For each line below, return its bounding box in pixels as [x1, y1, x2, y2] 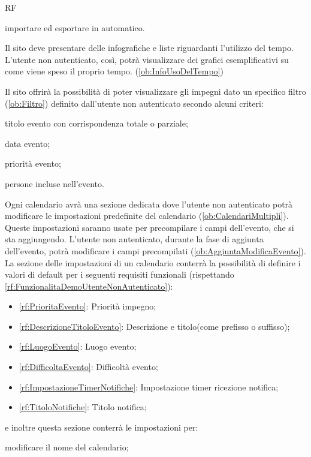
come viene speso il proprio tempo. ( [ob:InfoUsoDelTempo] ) [5, 65, 224, 77]
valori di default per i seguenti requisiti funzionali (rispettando [5, 268, 234, 281]
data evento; [5, 137, 50, 149]
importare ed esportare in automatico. [5, 21, 145, 34]
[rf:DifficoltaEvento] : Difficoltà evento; [19, 360, 158, 373]
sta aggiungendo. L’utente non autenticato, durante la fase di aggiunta [5, 233, 264, 245]
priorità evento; [5, 157, 61, 170]
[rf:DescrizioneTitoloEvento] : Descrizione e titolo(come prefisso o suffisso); [19, 320, 290, 332]
